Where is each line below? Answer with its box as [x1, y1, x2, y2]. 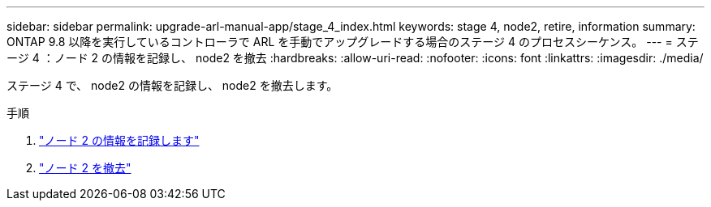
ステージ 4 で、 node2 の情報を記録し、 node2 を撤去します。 [6, 78, 338, 92]
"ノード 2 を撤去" [39, 161, 131, 175]
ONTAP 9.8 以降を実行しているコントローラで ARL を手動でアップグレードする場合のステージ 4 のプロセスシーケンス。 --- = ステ [6, 35, 699, 49]
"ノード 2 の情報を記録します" [39, 133, 200, 147]
